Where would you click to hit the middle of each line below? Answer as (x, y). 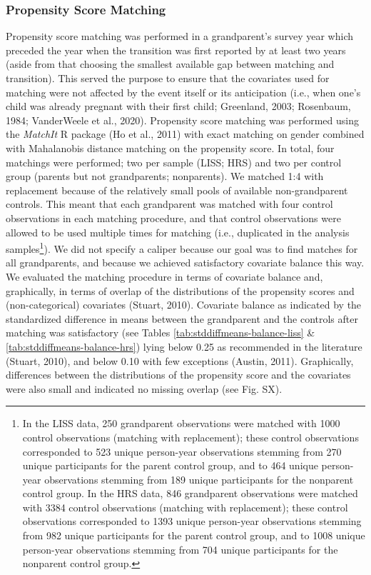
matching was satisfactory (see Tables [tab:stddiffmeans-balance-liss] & (161, 332)
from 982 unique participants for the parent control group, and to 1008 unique (194, 535)
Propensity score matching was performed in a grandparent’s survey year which (180, 36)
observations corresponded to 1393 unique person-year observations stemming (192, 521)
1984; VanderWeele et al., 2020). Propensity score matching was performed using (182, 120)
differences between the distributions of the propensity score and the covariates (178, 375)
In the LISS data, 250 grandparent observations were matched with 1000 (181, 423)
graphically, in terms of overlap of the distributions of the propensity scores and (180, 290)
